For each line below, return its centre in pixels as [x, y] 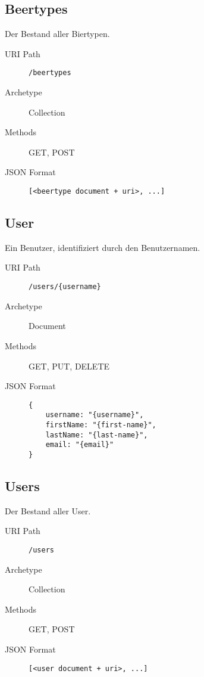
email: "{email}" [80, 445]
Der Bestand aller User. [48, 510]
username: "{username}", [95, 415]
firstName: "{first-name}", [101, 425]
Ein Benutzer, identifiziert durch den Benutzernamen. [103, 247]
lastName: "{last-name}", [97, 435]
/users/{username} [65, 287]
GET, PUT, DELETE [69, 366]
